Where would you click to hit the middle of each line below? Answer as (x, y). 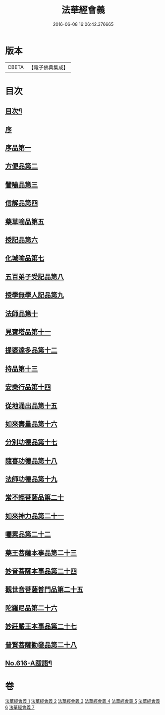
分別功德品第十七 (31, 443)
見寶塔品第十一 (28, 332)
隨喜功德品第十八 (31, 461)
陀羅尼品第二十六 (31, 608)
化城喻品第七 (25, 258)
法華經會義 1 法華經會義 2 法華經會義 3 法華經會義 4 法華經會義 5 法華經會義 (82, 701)
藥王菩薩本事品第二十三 (41, 553)
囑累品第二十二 (28, 534)
